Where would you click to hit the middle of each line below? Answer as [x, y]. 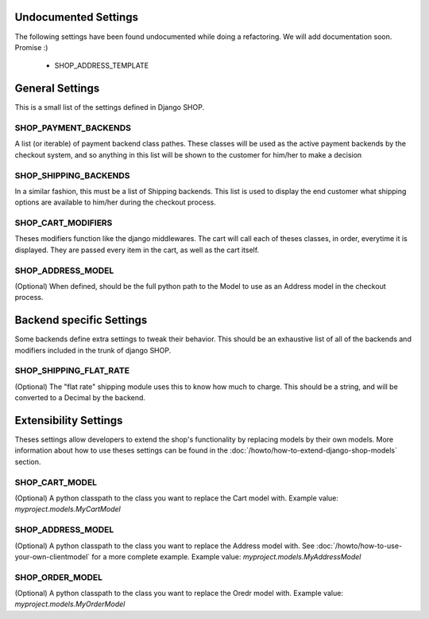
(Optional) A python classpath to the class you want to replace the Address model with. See [165, 546]
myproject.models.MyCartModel [68, 509]
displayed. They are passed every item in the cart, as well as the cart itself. [137, 250]
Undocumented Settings [77, 17]
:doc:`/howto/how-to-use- [359, 546]
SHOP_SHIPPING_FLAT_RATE [72, 371]
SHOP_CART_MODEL [56, 482]
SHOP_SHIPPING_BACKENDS [72, 175]
